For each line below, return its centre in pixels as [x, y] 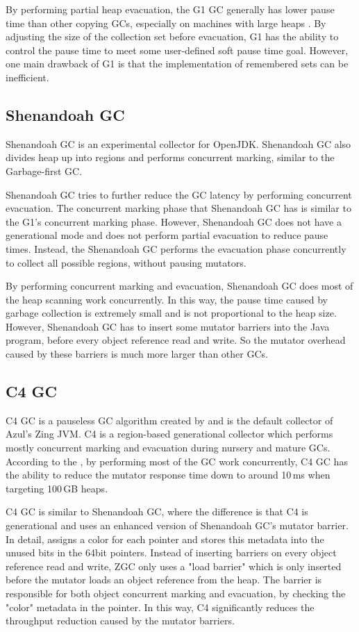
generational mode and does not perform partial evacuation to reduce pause [167, 235]
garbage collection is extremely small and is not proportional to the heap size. [171, 313]
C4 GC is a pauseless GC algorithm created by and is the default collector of [169, 420]
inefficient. [27, 77]
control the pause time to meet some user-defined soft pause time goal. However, [177, 50]
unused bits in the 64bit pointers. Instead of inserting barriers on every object [171, 552]
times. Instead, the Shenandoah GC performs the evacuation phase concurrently [176, 248]
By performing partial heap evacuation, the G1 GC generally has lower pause [170, 9]
